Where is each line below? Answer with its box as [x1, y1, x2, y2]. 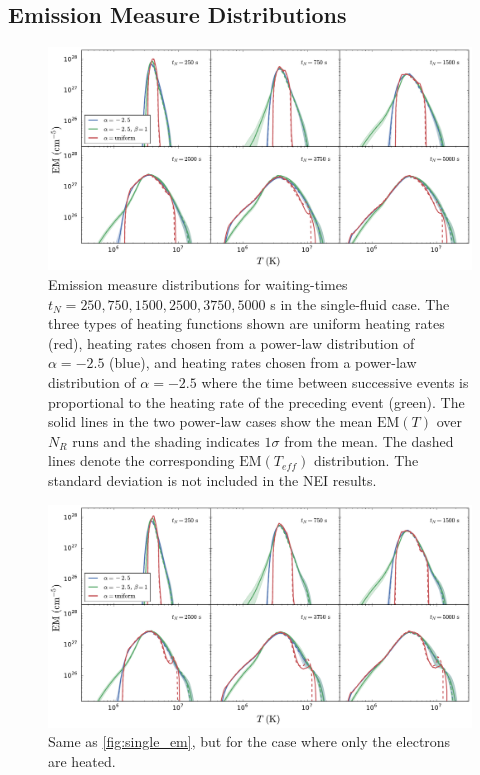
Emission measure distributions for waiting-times [48, 273, 348, 294]
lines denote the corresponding [48, 450, 235, 471]
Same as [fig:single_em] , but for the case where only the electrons [48, 731, 451, 752]
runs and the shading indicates [72, 430, 260, 451]
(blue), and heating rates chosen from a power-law [109, 352, 417, 373]
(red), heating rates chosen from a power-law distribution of [48, 332, 415, 353]
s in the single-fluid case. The [270, 293, 450, 314]
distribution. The [313, 450, 419, 471]
